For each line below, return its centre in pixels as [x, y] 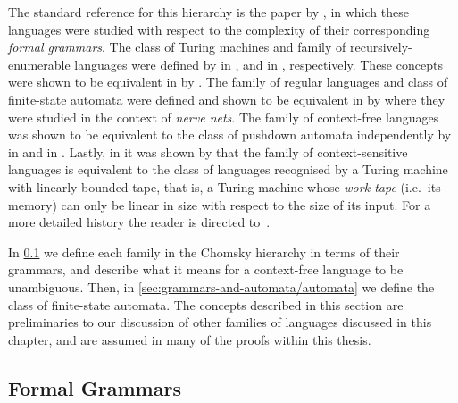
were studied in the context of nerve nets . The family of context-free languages [224, 117]
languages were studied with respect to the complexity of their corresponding [219, 29]
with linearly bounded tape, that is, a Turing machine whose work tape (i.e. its [225, 186]
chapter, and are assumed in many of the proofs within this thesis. [190, 339]
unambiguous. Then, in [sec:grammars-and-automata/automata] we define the [221, 286]
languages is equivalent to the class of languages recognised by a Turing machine [228, 169]
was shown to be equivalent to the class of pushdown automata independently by [230, 134]
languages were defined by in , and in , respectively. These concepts [258, 64]
